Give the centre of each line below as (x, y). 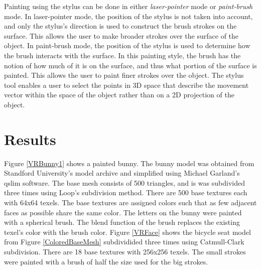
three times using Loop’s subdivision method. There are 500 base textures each (126, 192)
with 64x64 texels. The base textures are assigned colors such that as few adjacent (130, 202)
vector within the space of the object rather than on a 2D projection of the (119, 95)
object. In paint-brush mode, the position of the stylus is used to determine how (127, 45)
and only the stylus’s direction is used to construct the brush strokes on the (120, 26)
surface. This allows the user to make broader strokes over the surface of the (121, 35)
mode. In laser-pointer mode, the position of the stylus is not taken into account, (128, 16)
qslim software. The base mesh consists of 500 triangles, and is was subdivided (124, 182)
